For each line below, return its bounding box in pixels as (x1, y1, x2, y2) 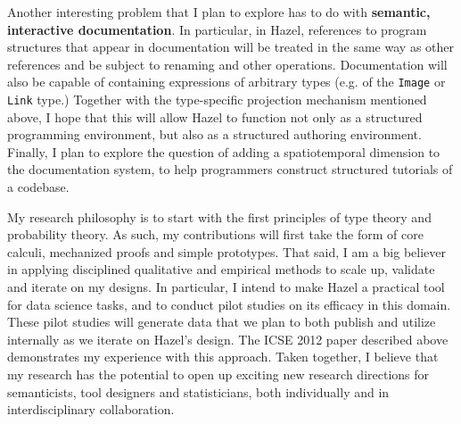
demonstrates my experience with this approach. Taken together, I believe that (7, 347, 439, 366)
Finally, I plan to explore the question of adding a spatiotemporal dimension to (7, 142, 440, 161)
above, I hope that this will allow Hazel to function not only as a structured (7, 107, 423, 126)
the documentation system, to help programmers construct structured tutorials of (7, 160, 453, 179)
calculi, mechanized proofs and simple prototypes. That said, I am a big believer (7, 242, 446, 261)
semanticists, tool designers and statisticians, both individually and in (7, 382, 390, 401)
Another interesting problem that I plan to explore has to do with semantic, (7, 3, 431, 21)
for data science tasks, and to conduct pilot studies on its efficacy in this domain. (7, 295, 451, 313)
